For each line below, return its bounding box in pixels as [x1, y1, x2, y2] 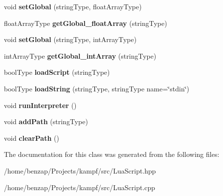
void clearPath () [4, 132, 59, 143]
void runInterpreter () [4, 100, 77, 110]
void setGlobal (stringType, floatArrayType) [4, 1, 142, 11]
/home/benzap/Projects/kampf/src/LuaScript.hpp [4, 165, 156, 175]
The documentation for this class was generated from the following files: [4, 149, 220, 159]
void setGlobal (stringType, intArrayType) [4, 34, 137, 44]
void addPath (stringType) [4, 116, 88, 127]
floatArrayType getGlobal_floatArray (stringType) [4, 18, 167, 28]
